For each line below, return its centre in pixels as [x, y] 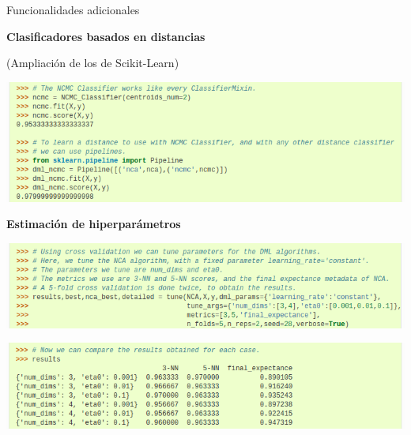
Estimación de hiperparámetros [94, 224]
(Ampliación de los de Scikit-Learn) [93, 63]
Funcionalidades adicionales [73, 9]
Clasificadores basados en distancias [106, 36]
